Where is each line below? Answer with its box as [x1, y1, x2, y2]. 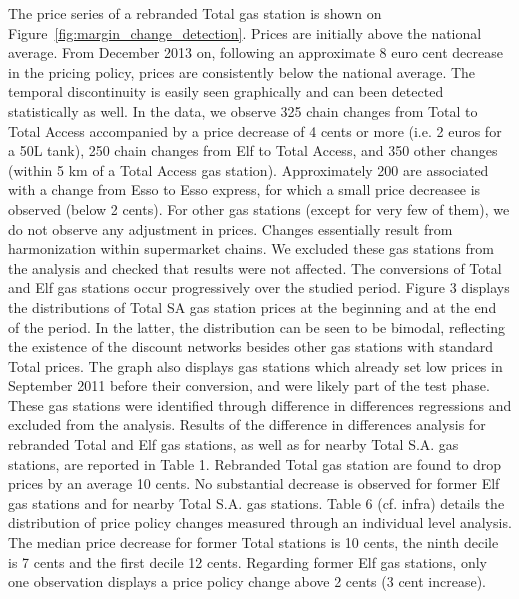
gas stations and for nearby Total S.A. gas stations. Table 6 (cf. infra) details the [8, 492, 505, 513]
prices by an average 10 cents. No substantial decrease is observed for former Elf [8, 473, 500, 494]
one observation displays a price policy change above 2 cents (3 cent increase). [8, 571, 487, 592]
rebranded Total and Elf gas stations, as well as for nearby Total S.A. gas [8, 434, 459, 455]
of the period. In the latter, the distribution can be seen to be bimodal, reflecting [8, 316, 505, 337]
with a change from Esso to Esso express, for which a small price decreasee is [8, 179, 481, 200]
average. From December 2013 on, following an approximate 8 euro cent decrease [8, 42, 503, 63]
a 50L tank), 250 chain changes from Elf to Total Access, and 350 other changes [8, 140, 498, 161]
